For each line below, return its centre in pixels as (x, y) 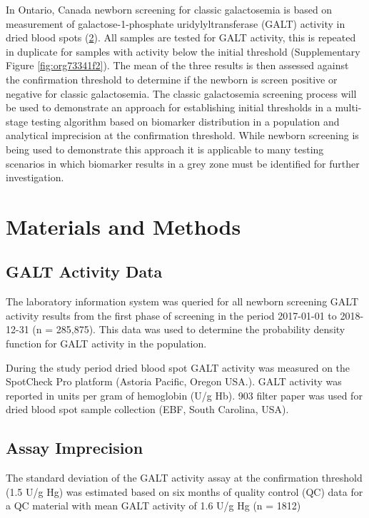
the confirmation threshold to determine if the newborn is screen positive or (172, 79)
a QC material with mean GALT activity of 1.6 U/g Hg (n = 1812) (153, 506)
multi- (348, 107)
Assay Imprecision (75, 448)
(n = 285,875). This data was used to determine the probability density (189, 329)
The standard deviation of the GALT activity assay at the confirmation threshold (184, 478)
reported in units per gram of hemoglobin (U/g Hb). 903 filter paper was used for (184, 395)
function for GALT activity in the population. (106, 344)
